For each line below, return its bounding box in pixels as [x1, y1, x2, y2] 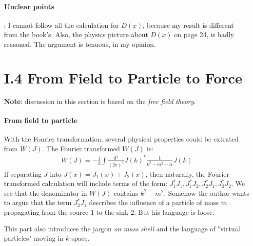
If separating [4, 168, 42, 179]
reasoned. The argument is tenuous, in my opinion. [4, 39, 156, 49]
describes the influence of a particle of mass [89, 197, 219, 207]
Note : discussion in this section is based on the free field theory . [4, 96, 196, 106]
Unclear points [4, 1, 55, 11]
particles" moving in [4, 233, 64, 243]
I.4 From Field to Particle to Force [4, 67, 242, 87]
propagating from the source [4, 207, 89, 217]
